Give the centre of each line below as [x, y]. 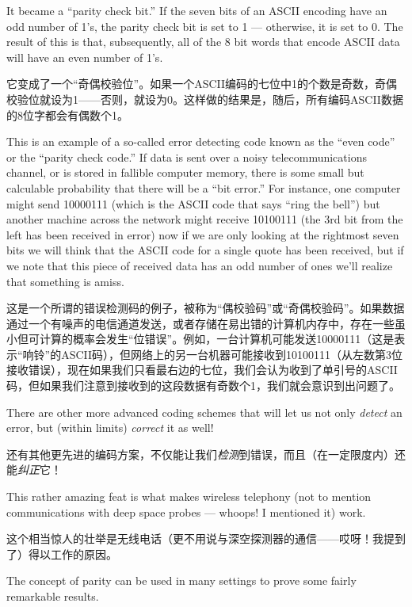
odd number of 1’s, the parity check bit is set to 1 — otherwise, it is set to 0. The [205, 26]
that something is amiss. [65, 281]
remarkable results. [53, 596]
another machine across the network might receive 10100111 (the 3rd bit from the [205, 219]
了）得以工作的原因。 [62, 554]
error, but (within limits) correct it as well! [110, 428]
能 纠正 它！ [34, 470]
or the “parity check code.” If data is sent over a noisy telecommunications [187, 157]
